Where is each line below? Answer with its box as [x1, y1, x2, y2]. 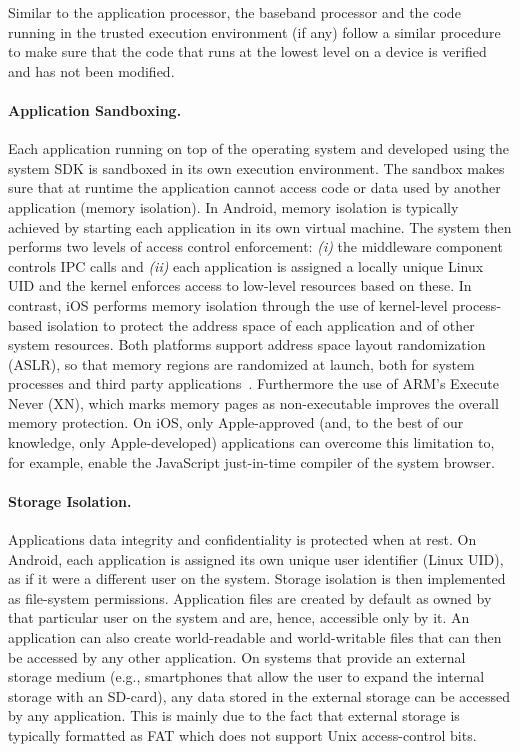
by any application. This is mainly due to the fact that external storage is [8, 705, 460, 726]
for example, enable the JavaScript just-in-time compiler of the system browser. [8, 451, 495, 472]
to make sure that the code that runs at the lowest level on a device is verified [8, 41, 487, 62]
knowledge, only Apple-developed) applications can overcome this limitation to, [8, 432, 495, 453]
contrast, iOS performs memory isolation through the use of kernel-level [8, 294, 448, 315]
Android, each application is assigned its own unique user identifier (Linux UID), [8, 548, 504, 569]
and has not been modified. [8, 60, 175, 81]
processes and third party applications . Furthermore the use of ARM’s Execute [8, 373, 499, 394]
